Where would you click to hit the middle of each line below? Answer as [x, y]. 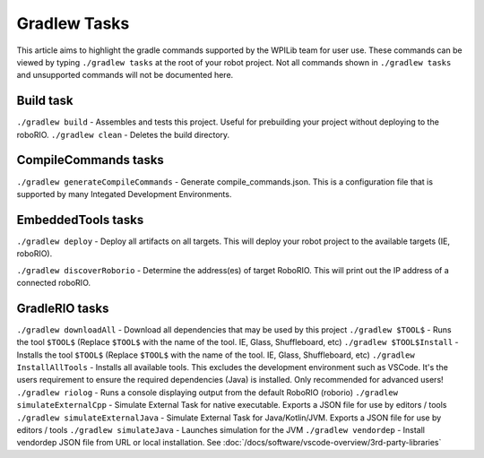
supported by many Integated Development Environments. [124, 194]
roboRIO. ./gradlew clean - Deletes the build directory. [123, 134]
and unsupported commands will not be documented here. [125, 75]
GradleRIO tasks [63, 308]
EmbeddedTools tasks [80, 220]
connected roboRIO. [54, 283]
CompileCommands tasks [91, 160]
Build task [45, 101]
